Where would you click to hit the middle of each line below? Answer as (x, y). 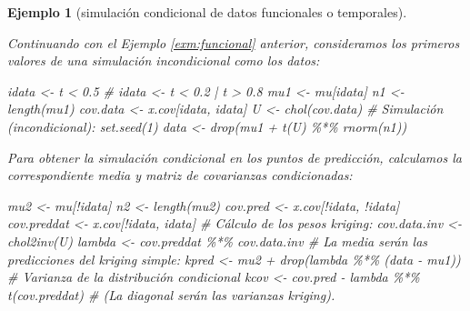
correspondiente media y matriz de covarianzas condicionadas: (180, 175)
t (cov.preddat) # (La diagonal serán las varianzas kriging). (171, 294)
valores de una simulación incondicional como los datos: (164, 60)
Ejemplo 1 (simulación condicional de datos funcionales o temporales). (207, 12)
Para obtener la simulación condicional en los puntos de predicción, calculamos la (235, 157)
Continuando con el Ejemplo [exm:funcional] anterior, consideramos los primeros (234, 42)
